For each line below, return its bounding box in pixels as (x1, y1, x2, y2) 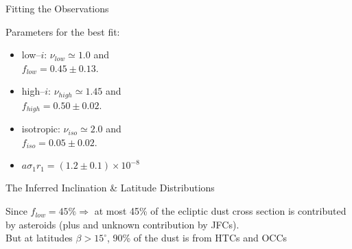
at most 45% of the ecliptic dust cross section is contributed (94, 204, 347, 218)
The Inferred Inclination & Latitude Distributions (5, 180, 215, 195)
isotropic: (21, 121, 60, 136)
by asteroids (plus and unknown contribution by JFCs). (5, 217, 239, 231)
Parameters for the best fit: (5, 24, 120, 38)
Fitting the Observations (5, 1, 109, 15)
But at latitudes (5, 230, 73, 245)
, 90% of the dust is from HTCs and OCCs (106, 230, 288, 245)
